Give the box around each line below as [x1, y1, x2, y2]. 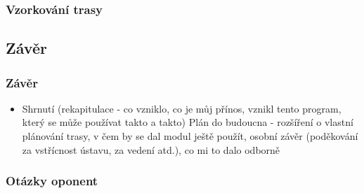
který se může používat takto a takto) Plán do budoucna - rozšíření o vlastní [22, 115, 353, 129]
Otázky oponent [6, 172, 98, 190]
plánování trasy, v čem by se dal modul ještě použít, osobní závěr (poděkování [22, 129, 358, 143]
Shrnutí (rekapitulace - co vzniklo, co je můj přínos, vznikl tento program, [22, 101, 342, 115]
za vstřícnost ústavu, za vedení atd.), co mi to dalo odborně [22, 142, 280, 157]
